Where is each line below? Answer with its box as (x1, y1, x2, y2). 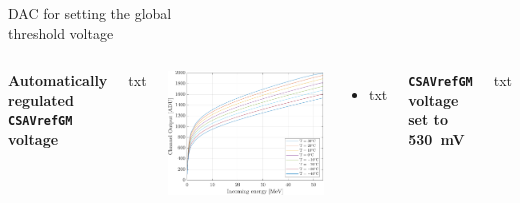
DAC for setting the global (8, 3, 172, 23)
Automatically (8, 70, 108, 91)
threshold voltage (8, 22, 114, 43)
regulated (8, 89, 74, 110)
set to (408, 109, 448, 130)
